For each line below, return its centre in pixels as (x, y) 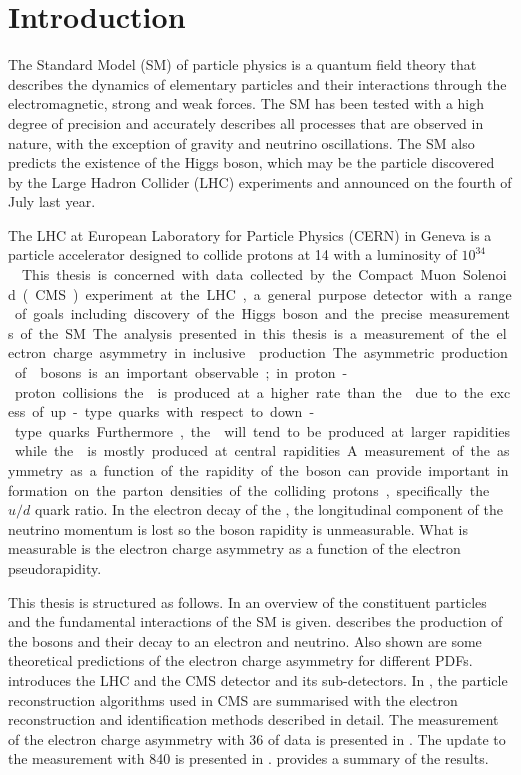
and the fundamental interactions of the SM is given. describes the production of (255, 621)
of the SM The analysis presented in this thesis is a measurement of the (255, 332)
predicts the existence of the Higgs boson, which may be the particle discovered (251, 162)
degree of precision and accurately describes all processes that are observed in (246, 122)
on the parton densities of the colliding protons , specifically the (282, 489)
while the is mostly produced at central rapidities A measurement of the (252, 450)
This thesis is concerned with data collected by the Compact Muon (238, 274)
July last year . (52, 201)
